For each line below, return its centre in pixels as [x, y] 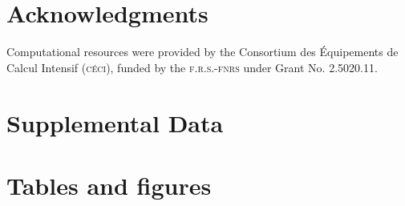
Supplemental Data [115, 122]
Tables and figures [109, 185]
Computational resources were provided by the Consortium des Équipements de [202, 52]
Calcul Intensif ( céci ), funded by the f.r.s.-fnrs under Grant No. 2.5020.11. [192, 67]
